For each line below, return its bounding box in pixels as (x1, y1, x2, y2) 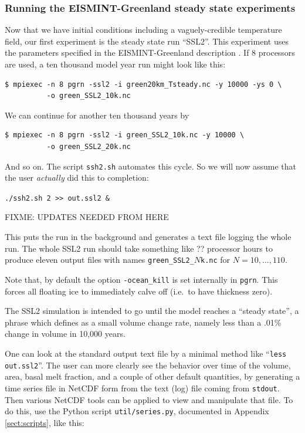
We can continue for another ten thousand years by (5, 109, 189, 121)
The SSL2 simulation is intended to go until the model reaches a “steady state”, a (5, 305, 299, 317)
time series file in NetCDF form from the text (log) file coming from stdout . (5, 381, 280, 394)
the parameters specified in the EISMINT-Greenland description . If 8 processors (5, 46, 295, 59)
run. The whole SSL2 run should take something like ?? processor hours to (5, 242, 273, 254)
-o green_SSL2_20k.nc (46, 142, 131, 151)
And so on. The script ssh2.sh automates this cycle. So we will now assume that (5, 160, 297, 172)
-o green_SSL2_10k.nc (46, 92, 131, 100)
